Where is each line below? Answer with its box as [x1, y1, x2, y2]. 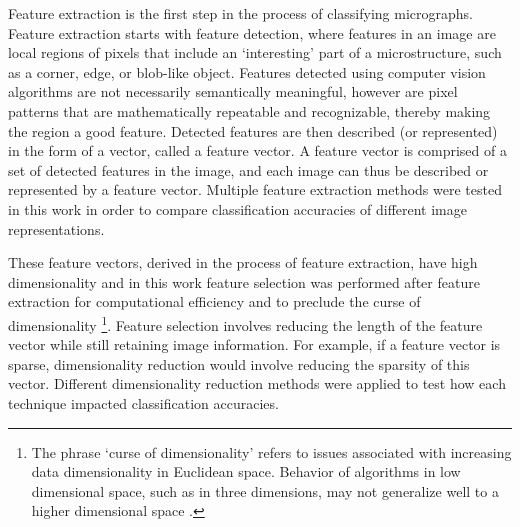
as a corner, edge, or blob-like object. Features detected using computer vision [8, 61, 486, 82]
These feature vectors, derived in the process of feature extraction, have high [8, 252, 478, 273]
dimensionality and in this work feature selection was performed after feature [8, 271, 480, 292]
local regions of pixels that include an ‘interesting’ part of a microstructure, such [8, 42, 502, 63]
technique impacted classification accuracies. [8, 392, 279, 413]
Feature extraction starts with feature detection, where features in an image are [8, 22, 496, 43]
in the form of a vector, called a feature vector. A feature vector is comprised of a [8, 140, 507, 161]
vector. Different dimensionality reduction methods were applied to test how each [8, 373, 506, 394]
